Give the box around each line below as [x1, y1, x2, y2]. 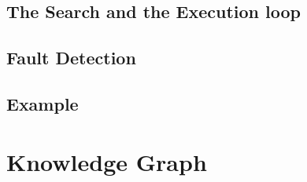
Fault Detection [6, 45, 136, 70]
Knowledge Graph [6, 145, 207, 177]
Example [6, 91, 79, 115]
